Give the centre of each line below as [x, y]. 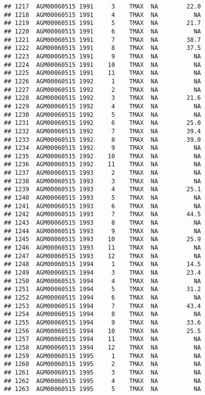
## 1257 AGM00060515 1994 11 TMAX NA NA [102, 339]
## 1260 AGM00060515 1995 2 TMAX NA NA [102, 364]
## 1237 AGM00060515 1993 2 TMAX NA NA [102, 173]
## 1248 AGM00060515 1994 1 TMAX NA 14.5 [102, 264]
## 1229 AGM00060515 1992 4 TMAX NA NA [102, 106]
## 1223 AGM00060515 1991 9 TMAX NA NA [102, 56]
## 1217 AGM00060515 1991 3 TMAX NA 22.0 [102, 6]
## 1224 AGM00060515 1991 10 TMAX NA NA [102, 65]
